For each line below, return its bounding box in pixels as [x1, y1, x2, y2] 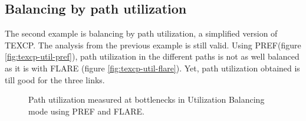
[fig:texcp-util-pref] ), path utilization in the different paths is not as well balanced [5, 50, 300, 63]
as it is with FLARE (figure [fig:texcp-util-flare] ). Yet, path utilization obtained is [5, 61, 300, 74]
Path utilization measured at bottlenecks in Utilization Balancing [28, 93, 265, 106]
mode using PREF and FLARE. [28, 104, 144, 117]
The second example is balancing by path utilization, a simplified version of [5, 27, 278, 40]
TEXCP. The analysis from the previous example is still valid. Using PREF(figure [5, 38, 301, 51]
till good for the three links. [5, 73, 105, 86]
